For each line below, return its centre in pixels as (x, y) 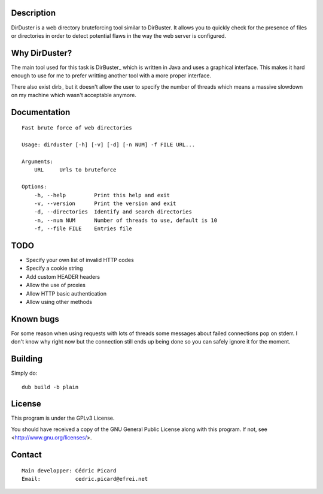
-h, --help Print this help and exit (102, 195)
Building (27, 359)
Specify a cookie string (54, 268)
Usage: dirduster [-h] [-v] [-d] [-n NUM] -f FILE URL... (109, 145)
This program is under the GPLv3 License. (63, 418)
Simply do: (24, 373)
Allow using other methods (59, 302)
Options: (34, 187)
